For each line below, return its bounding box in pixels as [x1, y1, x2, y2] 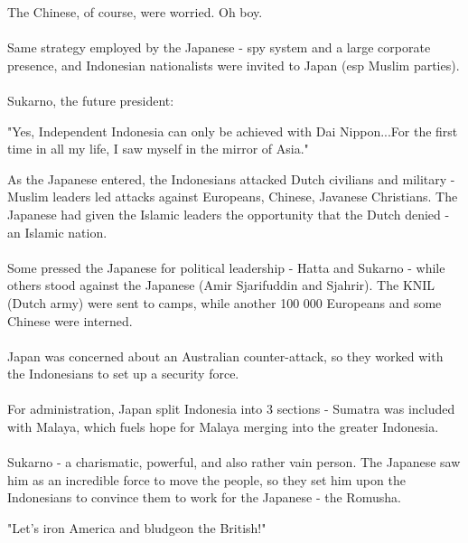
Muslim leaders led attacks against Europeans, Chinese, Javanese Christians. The [7, 187, 458, 206]
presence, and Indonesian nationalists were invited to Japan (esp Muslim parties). [7, 55, 460, 74]
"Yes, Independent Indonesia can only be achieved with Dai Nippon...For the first [7, 121, 458, 140]
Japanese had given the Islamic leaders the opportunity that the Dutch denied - [7, 204, 450, 223]
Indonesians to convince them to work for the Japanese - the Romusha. [7, 488, 401, 507]
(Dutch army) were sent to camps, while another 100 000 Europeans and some [7, 293, 442, 312]
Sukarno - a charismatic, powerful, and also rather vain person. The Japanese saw [7, 453, 461, 472]
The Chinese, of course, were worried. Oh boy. [7, 3, 263, 21]
